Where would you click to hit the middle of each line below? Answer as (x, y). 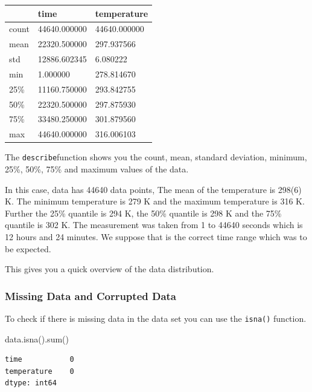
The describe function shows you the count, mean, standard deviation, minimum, (156, 157)
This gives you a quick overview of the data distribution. (110, 269)
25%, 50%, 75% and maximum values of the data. (97, 169)
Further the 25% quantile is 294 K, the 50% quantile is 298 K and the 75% (143, 213)
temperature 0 (40, 371)
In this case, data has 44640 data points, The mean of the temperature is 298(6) (153, 189)
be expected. (28, 248)
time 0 (40, 360)
